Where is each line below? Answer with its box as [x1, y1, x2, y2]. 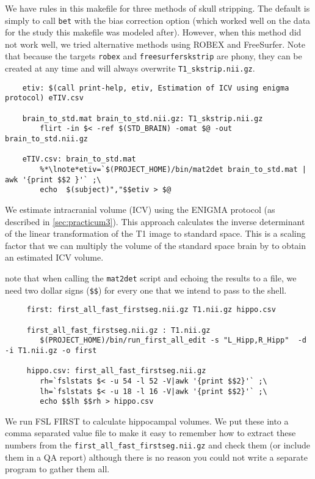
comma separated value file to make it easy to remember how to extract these [5, 426, 296, 439]
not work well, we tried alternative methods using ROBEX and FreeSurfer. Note [5, 37, 305, 50]
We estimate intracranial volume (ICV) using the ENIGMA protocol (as [5, 202, 275, 215]
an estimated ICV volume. [5, 251, 104, 264]
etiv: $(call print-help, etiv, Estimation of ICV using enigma [22, 83, 289, 92]
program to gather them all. [5, 462, 110, 475]
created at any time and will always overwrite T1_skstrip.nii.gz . [5, 62, 255, 75]
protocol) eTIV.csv [5, 94, 84, 103]
